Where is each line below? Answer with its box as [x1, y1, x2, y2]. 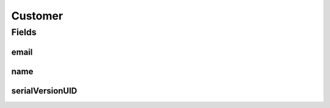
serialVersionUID [11, 86, 78, 96]
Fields [11, 27, 37, 38]
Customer [11, 9, 64, 22]
